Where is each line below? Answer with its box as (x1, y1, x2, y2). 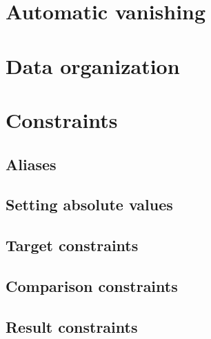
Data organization (6, 51, 180, 80)
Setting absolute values (6, 194, 173, 215)
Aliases (6, 153, 57, 174)
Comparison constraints (6, 275, 178, 296)
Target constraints (6, 235, 139, 256)
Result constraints (6, 315, 138, 337)
